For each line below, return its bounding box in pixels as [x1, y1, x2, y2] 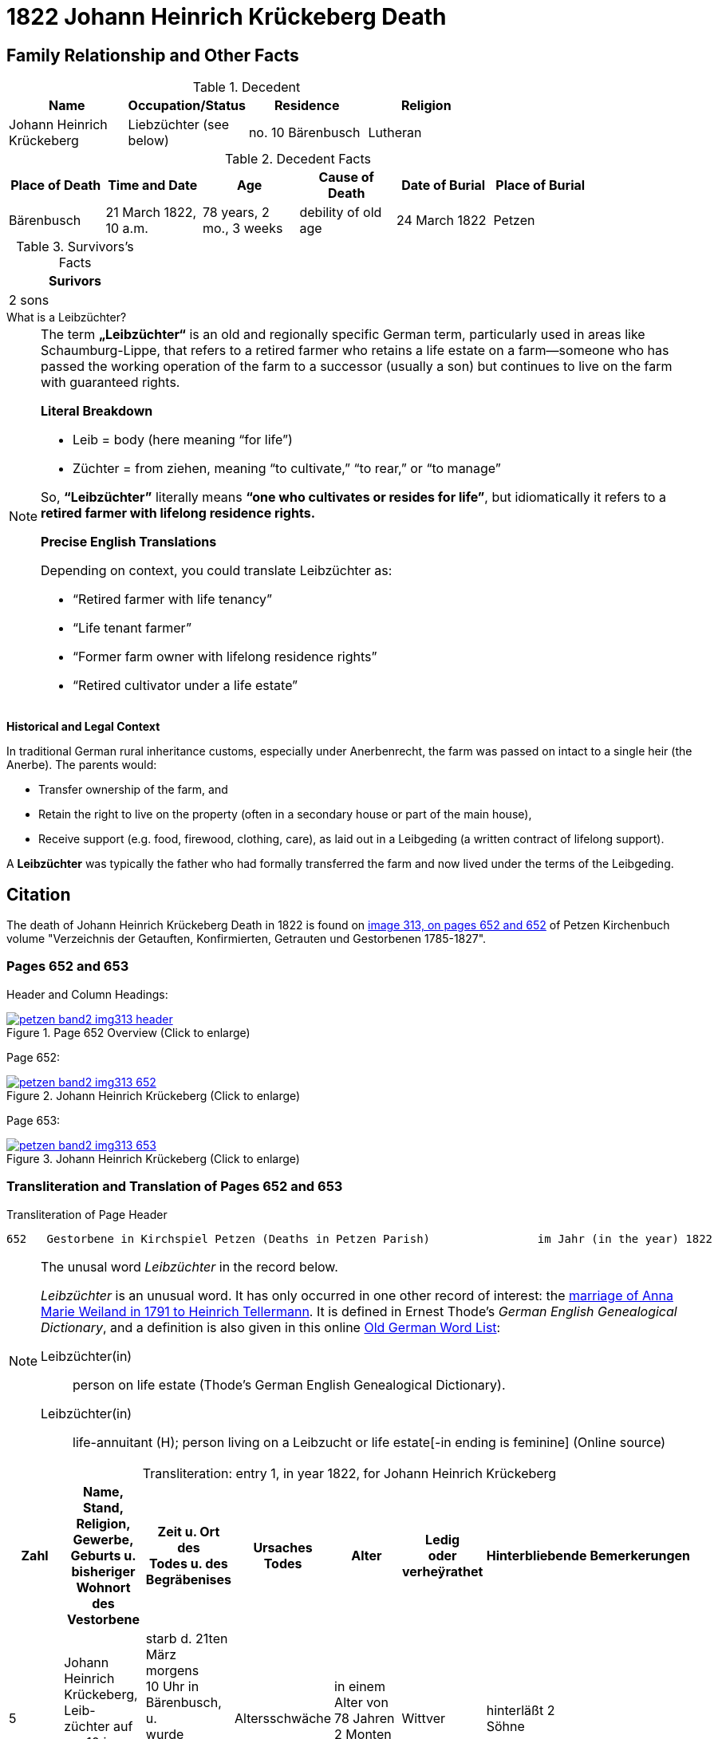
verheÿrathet [402, 1563, 483, 1579]
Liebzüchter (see [128, 116, 230, 133]
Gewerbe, [73, 1531, 134, 1548]
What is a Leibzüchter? [6, 310, 127, 325]
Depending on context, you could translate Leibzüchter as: [41, 562, 393, 579]
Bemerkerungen [590, 1547, 690, 1564]
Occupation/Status [128, 97, 246, 114]
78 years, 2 [202, 204, 270, 221]
